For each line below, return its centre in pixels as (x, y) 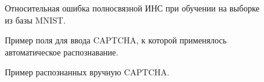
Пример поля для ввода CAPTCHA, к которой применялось (116, 40)
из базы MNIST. (35, 20)
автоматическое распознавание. (62, 52)
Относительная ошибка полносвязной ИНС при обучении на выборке (132, 8)
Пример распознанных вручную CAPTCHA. (87, 72)
